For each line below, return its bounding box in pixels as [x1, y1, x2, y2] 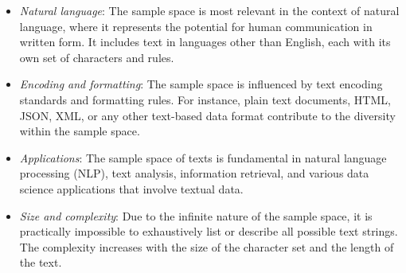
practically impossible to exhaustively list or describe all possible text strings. [19, 223, 398, 240]
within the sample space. [19, 123, 140, 139]
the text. [19, 254, 62, 271]
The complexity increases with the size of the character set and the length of [19, 238, 394, 255]
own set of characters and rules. [19, 49, 174, 65]
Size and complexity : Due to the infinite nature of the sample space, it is [19, 207, 373, 224]
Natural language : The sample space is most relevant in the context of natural [19, 2, 400, 18]
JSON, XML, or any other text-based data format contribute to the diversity [19, 107, 396, 123]
